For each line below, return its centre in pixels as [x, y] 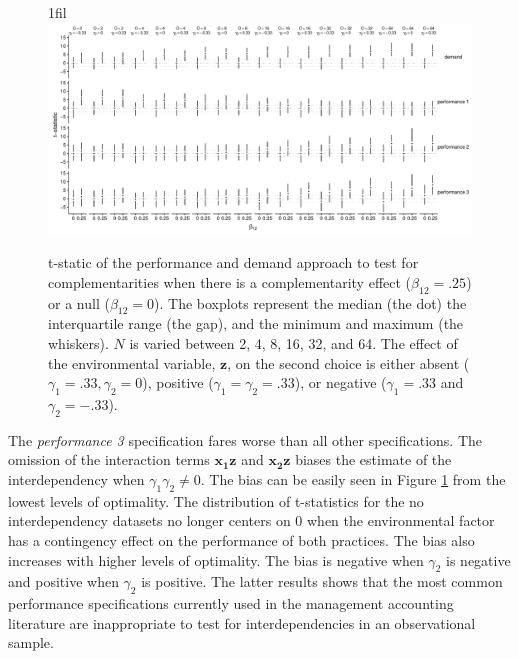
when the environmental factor [401, 520]
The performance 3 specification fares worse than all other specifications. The [245, 439]
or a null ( [79, 302]
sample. [31, 642]
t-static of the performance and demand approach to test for [233, 262]
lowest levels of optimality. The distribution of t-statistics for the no [216, 500]
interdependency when [76, 478]
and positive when [63, 581]
